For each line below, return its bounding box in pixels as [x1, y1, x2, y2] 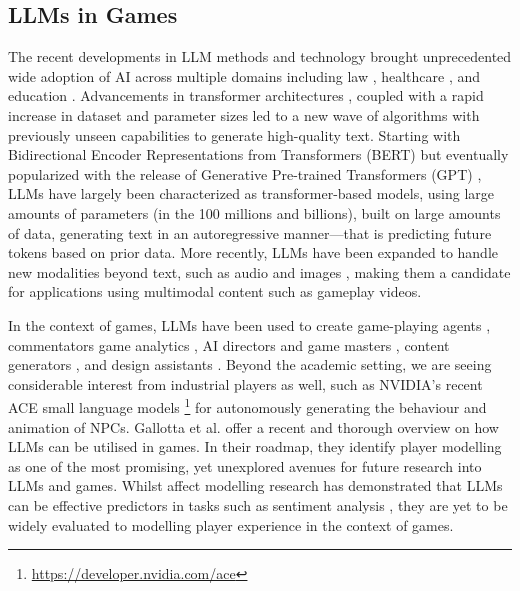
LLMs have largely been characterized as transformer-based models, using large [8, 183, 495, 204]
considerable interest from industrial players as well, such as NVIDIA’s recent [8, 373, 483, 394]
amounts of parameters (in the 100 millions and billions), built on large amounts [8, 202, 501, 223]
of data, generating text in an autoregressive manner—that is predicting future [8, 222, 492, 243]
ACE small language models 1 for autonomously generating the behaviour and [8, 394, 487, 417]
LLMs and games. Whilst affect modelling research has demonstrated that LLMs [8, 475, 503, 496]
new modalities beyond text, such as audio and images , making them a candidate [8, 261, 511, 282]
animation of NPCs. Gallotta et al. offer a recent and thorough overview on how [8, 416, 499, 437]
